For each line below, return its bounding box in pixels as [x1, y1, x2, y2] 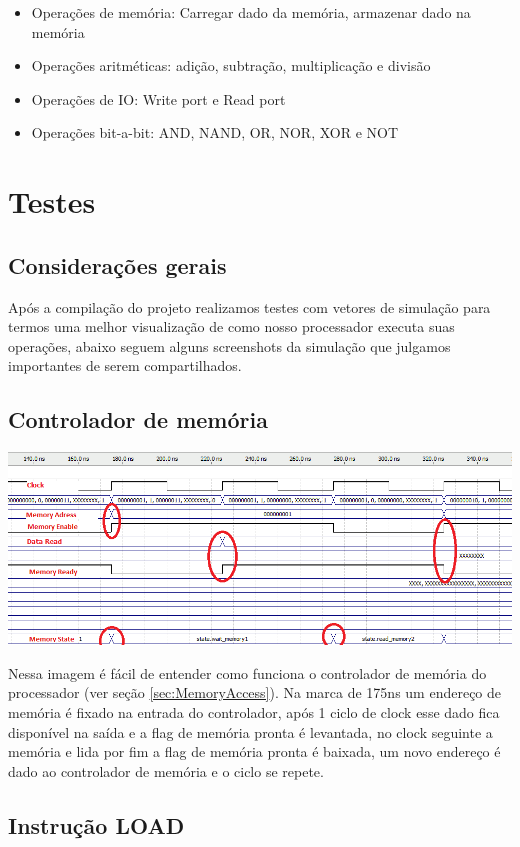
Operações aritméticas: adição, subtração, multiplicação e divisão [31, 55, 431, 76]
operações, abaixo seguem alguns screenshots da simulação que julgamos [8, 335, 451, 356]
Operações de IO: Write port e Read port [31, 88, 286, 109]
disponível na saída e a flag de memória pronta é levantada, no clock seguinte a [8, 721, 493, 742]
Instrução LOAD [8, 809, 185, 840]
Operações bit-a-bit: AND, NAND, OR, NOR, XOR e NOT [31, 122, 399, 143]
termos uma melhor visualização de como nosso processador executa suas [8, 316, 455, 337]
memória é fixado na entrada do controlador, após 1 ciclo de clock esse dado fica [8, 702, 500, 723]
